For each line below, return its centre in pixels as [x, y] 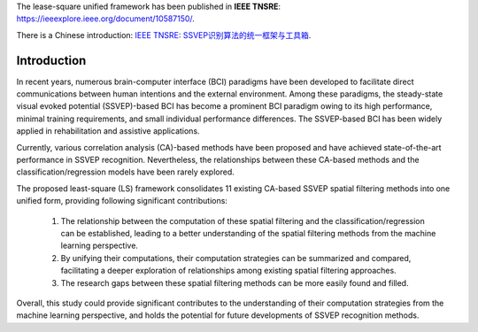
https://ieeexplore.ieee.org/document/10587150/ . [105, 19]
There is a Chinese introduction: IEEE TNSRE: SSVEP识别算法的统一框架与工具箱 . [164, 35]
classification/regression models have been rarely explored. [125, 172]
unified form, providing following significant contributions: [122, 201]
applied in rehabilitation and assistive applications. [108, 131]
